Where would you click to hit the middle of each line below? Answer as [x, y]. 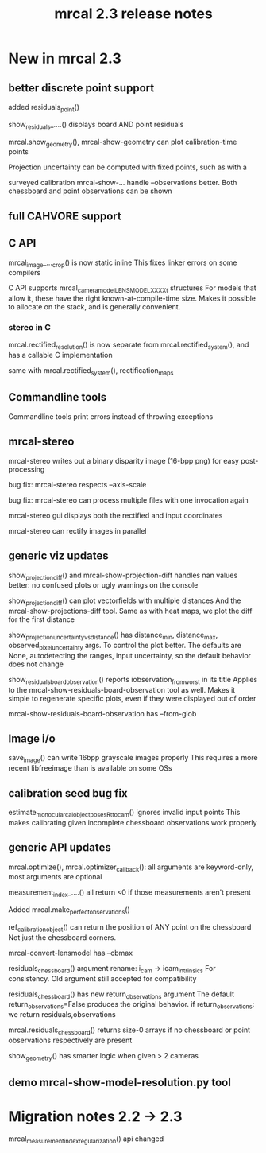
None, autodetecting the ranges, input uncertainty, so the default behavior [130, 655]
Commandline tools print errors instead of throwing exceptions [111, 416]
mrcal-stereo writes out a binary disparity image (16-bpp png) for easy [124, 460]
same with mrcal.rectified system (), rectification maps [91, 372]
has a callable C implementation [60, 355]
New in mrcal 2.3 [65, 58]
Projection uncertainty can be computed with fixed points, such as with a [128, 167]
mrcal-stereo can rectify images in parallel [77, 530]
